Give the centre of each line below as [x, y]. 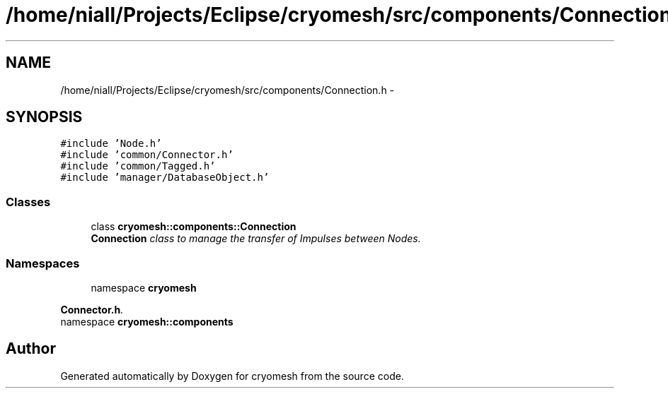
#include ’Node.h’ [111, 144]
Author [31, 349]
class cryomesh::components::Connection [194, 227]
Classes [28, 202]
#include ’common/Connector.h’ [147, 155]
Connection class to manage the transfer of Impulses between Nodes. [256, 239]
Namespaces [43, 263]
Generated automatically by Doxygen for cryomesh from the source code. [232, 376]
